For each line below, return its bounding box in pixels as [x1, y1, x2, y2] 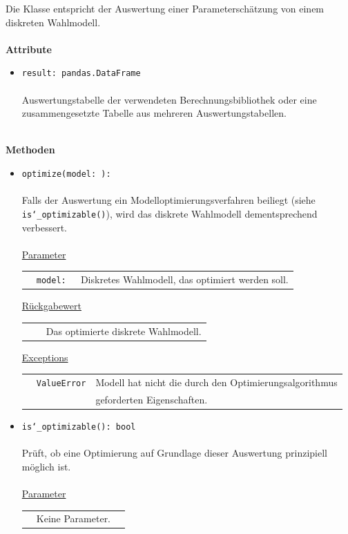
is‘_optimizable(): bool [21, 421, 136, 432]
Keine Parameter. [36, 511, 111, 526]
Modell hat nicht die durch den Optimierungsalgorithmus [95, 375, 338, 389]
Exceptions [21, 350, 68, 364]
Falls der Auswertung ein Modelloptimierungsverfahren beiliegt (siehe [21, 193, 316, 207]
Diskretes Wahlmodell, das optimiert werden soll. [80, 272, 289, 287]
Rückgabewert [21, 298, 81, 313]
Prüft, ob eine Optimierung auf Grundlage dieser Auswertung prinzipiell [21, 446, 327, 460]
